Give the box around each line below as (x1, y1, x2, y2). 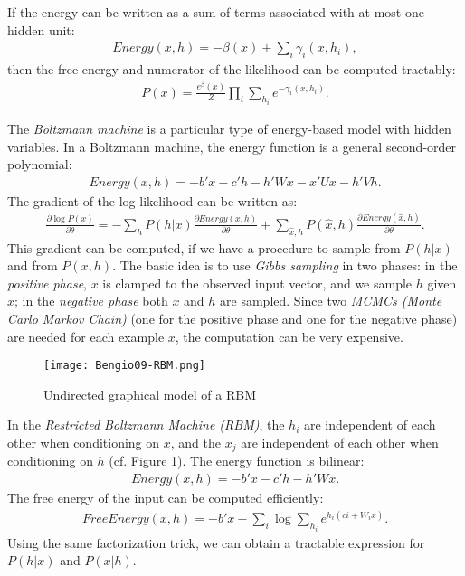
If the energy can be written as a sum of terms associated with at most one (7, 3, 424, 21)
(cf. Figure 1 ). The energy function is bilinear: (109, 451, 365, 470)
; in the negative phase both (14, 291, 168, 310)
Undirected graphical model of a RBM (43, 384, 256, 403)
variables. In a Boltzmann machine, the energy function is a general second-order (7, 137, 457, 156)
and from (7, 256, 58, 275)
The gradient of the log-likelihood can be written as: (7, 191, 298, 210)
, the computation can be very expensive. (175, 326, 403, 345)
